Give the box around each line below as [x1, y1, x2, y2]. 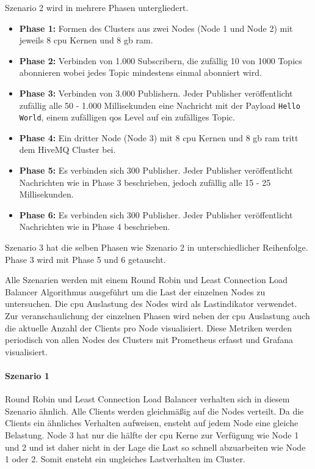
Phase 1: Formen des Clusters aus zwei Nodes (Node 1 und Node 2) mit [19, 21, 293, 34]
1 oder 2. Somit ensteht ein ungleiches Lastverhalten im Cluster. [5, 452, 245, 465]
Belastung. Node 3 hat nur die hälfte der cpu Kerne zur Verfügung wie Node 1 [5, 428, 299, 441]
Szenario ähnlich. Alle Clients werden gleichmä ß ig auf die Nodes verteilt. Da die [5, 404, 304, 417]
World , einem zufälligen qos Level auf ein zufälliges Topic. [19, 111, 235, 124]
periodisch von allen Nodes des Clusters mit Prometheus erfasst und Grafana [5, 333, 294, 346]
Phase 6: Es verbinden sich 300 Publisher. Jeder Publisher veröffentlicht [19, 208, 293, 221]
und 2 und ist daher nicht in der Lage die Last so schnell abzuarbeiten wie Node [5, 440, 306, 453]
